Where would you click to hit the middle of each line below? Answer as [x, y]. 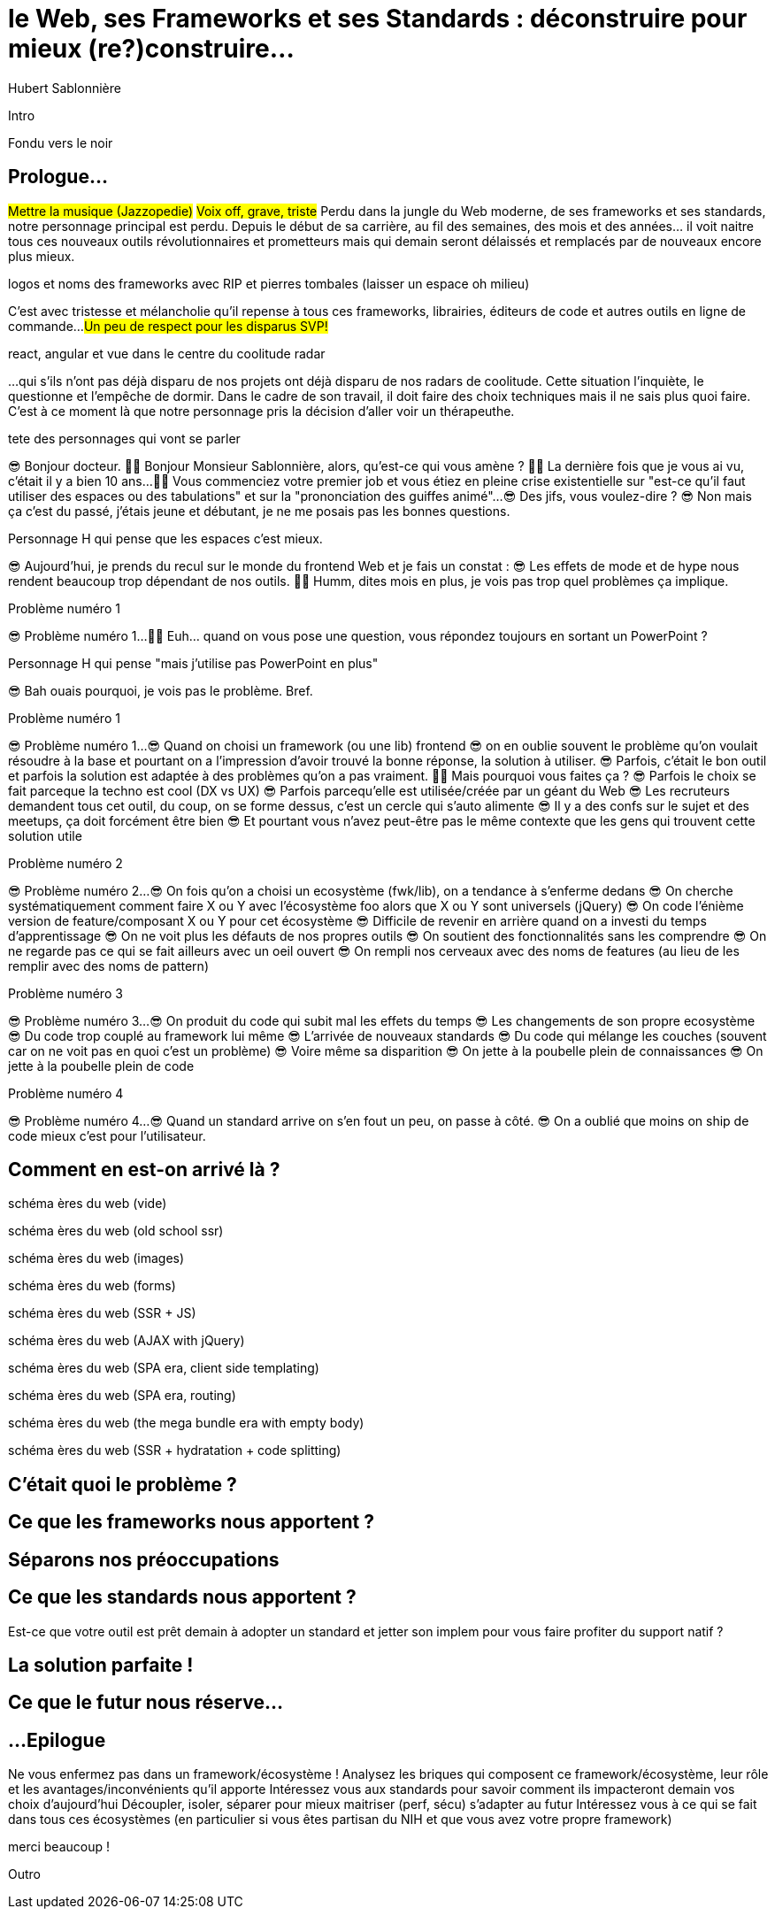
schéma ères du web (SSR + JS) [102, 1313]
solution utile [45, 835]
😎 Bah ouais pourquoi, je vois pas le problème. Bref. [161, 690]
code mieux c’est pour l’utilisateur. [107, 1135]
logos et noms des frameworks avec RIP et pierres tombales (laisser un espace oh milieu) [269, 283]
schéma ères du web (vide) [88, 1204]
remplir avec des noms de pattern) [108, 966]
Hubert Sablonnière [65, 88]
